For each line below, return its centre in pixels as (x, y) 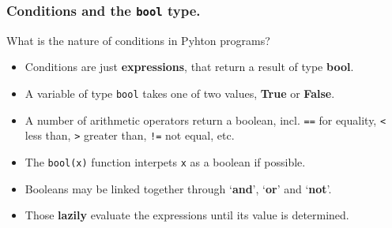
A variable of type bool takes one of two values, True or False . (180, 93)
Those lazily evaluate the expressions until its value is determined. (187, 215)
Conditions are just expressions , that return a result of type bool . (189, 67)
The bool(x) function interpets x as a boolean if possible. (165, 161)
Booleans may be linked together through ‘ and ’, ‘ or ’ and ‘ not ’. (178, 188)
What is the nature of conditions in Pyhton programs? (138, 40)
